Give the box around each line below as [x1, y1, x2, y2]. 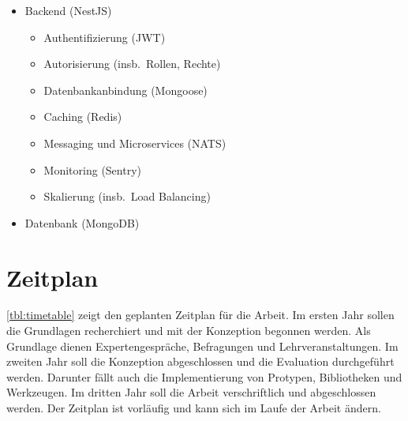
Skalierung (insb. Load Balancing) [43, 188, 211, 205]
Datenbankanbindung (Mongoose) [43, 81, 208, 98]
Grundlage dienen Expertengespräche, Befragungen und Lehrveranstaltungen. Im [6, 337, 399, 354]
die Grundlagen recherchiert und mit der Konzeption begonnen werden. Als [6, 322, 371, 339]
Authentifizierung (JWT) [43, 28, 166, 45]
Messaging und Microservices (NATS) [43, 134, 226, 151]
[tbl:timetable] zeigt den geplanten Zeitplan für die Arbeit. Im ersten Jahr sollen [6, 306, 395, 323]
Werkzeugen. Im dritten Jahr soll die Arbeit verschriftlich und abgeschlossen [6, 384, 376, 400]
